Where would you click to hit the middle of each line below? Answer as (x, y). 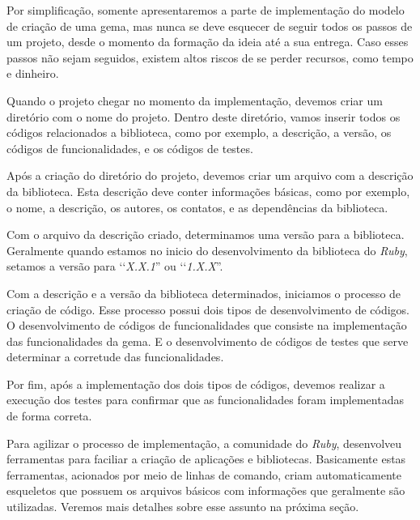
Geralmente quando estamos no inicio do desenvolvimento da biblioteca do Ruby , (207, 250)
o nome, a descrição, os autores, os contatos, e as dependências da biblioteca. (197, 207)
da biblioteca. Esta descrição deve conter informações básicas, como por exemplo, (208, 191)
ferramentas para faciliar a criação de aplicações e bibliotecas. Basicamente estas (206, 459)
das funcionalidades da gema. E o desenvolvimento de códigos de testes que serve (208, 341)
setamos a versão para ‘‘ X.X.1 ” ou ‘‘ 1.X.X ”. (115, 266)
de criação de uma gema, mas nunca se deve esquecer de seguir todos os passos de (210, 26)
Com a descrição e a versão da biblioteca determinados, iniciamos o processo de (204, 293)
